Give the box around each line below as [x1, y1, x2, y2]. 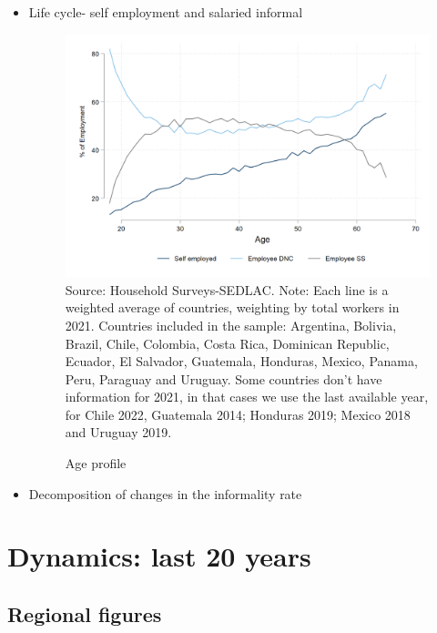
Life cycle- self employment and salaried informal [28, 3, 303, 21]
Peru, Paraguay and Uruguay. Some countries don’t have [65, 369, 382, 388]
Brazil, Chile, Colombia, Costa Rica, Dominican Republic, [65, 333, 390, 352]
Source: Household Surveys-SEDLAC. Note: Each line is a [65, 280, 389, 299]
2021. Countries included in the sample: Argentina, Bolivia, [65, 315, 397, 334]
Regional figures [7, 600, 162, 628]
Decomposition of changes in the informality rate [28, 484, 302, 503]
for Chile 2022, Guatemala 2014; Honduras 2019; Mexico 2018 [65, 404, 411, 424]
